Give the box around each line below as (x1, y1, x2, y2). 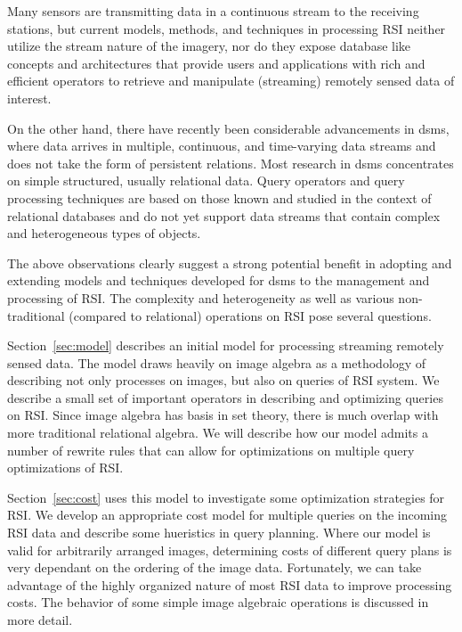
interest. (7, 88, 52, 107)
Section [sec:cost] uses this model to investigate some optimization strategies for (7, 488, 445, 506)
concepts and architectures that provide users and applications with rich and (7, 53, 426, 72)
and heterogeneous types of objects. (7, 224, 201, 242)
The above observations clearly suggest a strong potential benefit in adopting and (7, 253, 452, 272)
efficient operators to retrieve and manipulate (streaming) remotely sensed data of (7, 71, 455, 90)
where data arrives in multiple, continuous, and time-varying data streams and (7, 136, 436, 155)
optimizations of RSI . (7, 458, 124, 477)
